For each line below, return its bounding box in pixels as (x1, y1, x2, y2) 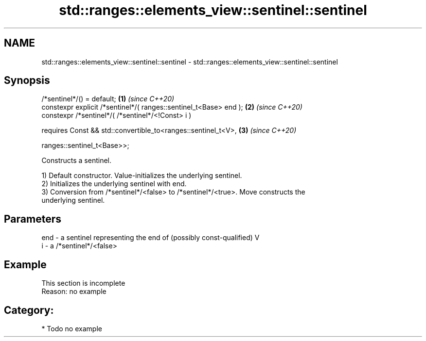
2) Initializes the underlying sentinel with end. (41, 179, 187, 188)
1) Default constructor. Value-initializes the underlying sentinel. (41, 171, 242, 180)
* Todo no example (41, 324, 102, 333)
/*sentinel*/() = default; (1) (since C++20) (41, 95, 175, 103)
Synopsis (4, 74, 50, 87)
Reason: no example (41, 287, 106, 296)
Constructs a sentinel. (41, 156, 112, 165)
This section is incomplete (41, 279, 125, 288)
